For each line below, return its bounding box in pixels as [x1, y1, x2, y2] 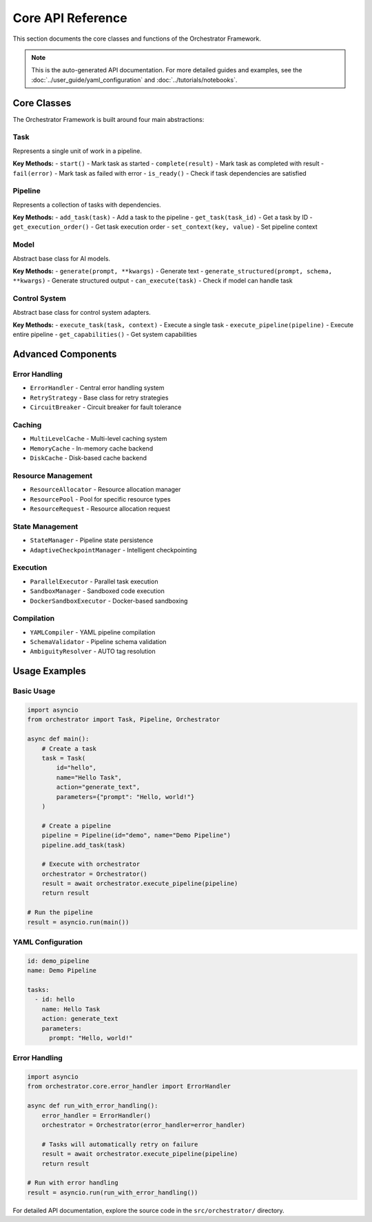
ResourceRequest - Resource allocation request [30, 505, 170, 513]
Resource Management [12, 470, 93, 480]
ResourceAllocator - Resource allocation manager [30, 486, 181, 494]
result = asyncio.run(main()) [27, 918, 130, 926]
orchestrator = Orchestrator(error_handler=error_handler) [41, 1121, 246, 1129]
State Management [12, 521, 79, 531]
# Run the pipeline [27, 909, 93, 916]
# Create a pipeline [41, 822, 112, 829]
